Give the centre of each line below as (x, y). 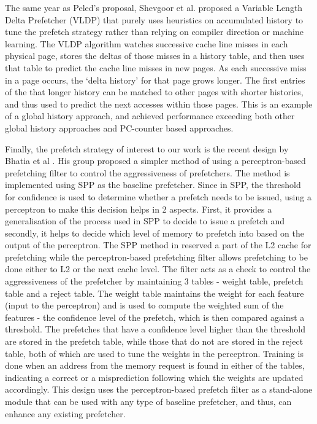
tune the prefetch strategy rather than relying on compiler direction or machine (154, 32)
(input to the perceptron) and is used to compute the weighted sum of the (144, 305)
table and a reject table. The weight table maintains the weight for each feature (155, 293)
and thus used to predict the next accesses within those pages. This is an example (159, 104)
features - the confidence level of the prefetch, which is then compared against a (155, 317)
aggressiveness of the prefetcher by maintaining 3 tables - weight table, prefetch (154, 281)
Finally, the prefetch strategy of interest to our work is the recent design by (147, 148)
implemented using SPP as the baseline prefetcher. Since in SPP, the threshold (153, 185)
